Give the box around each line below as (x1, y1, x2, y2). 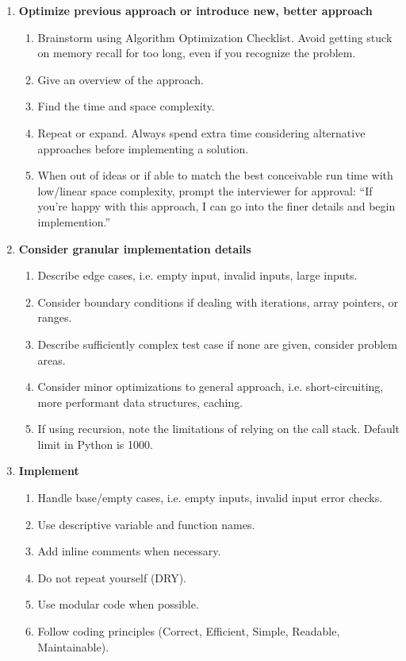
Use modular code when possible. (37, 596, 199, 613)
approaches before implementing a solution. (37, 140, 249, 157)
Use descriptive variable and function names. (37, 516, 255, 532)
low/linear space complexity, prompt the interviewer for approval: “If (37, 182, 373, 199)
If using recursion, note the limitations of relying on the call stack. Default (37, 420, 400, 437)
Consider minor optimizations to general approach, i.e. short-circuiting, (37, 378, 384, 395)
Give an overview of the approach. (37, 71, 204, 87)
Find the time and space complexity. (37, 98, 215, 114)
